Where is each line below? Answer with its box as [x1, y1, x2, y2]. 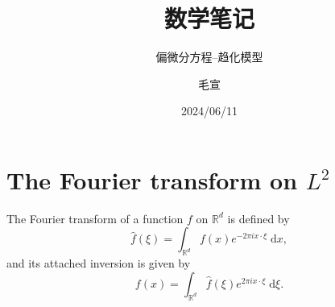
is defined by [227, 210, 290, 226]
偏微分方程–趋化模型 [155, 48, 263, 65]
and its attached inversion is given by [6, 255, 191, 272]
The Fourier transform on [6, 163, 298, 196]
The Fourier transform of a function [6, 210, 184, 226]
